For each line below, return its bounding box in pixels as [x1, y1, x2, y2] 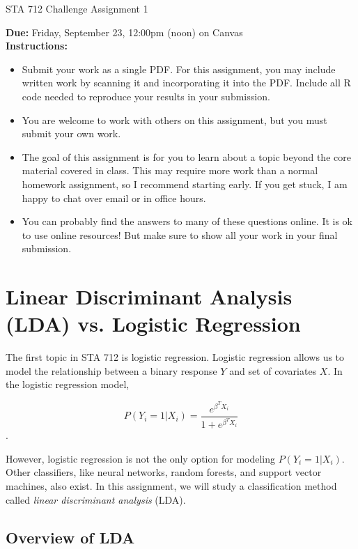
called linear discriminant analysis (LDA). [6, 492, 186, 507]
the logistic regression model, [6, 377, 130, 392]
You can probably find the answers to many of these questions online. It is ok [22, 214, 353, 229]
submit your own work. [22, 126, 121, 141]
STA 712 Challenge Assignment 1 [6, 1, 148, 15]
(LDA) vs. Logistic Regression [6, 309, 301, 338]
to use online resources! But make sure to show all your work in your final [22, 227, 338, 242]
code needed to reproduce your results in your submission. [22, 88, 270, 103]
